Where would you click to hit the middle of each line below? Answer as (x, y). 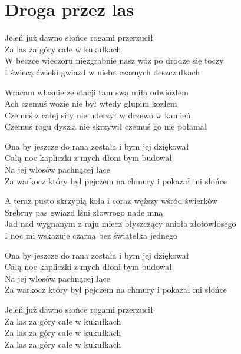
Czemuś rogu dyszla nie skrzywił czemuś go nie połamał (106, 126)
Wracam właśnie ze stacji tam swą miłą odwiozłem (97, 92)
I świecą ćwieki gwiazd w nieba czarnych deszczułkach (103, 72)
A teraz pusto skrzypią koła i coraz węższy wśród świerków (111, 201)
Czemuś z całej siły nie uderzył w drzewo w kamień (98, 115)
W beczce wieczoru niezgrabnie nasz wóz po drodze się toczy (114, 60)
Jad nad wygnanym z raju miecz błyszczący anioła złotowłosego (120, 224)
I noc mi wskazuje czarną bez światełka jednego (91, 235)
